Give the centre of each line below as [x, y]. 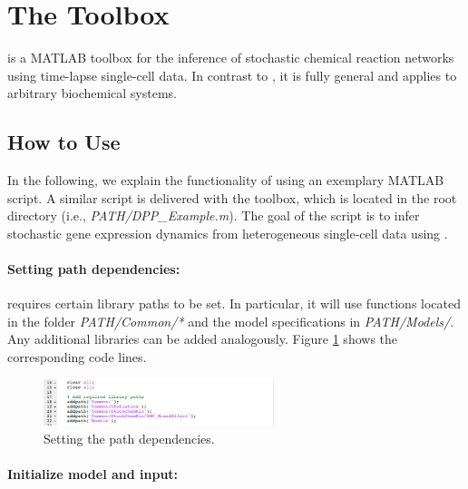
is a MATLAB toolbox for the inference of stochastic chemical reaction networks [231, 58]
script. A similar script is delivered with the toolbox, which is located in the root [232, 197]
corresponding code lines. [77, 357]
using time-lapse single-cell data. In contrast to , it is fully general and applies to [232, 75]
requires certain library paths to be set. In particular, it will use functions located [234, 303]
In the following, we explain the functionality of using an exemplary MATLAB [226, 180]
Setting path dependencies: [94, 269]
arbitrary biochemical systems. [93, 93]
